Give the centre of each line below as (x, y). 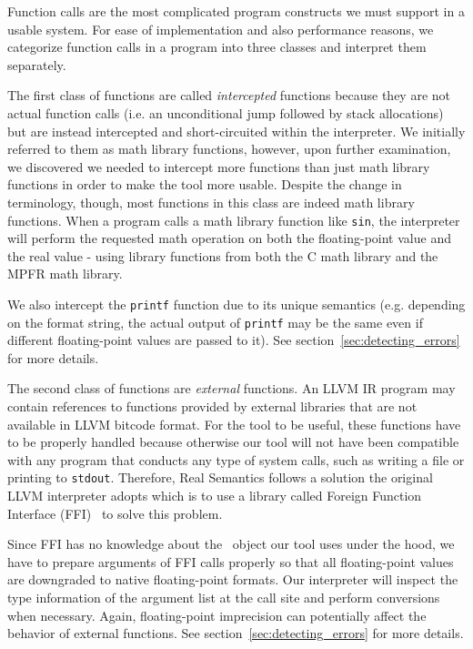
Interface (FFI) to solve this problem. (115, 513)
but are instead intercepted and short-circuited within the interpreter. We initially (236, 131)
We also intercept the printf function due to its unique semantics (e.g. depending (236, 304)
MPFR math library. (65, 274)
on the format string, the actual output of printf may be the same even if (215, 322)
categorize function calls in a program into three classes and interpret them (217, 47)
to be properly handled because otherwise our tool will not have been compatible (233, 442)
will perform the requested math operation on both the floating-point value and (229, 238)
